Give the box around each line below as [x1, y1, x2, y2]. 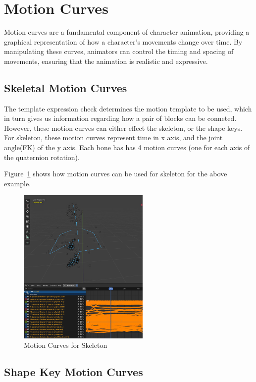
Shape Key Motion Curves [4, 364, 143, 380]
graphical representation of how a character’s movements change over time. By [4, 36, 243, 47]
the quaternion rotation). [4, 152, 80, 162]
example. [4, 178, 31, 188]
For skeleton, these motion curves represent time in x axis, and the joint [4, 132, 223, 143]
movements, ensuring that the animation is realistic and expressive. [4, 55, 208, 66]
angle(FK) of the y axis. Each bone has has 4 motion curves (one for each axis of [4, 142, 250, 153]
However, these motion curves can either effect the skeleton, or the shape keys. [4, 122, 243, 133]
